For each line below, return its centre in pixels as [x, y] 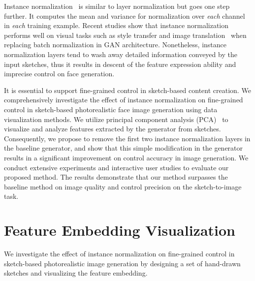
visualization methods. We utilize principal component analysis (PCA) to [116, 119]
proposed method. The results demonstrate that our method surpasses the [116, 177]
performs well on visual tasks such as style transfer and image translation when [125, 35]
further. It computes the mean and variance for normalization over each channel [125, 16]
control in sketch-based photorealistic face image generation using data [111, 109]
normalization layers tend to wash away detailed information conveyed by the [121, 54]
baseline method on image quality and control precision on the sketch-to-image [123, 186]
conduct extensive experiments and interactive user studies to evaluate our [116, 167]
